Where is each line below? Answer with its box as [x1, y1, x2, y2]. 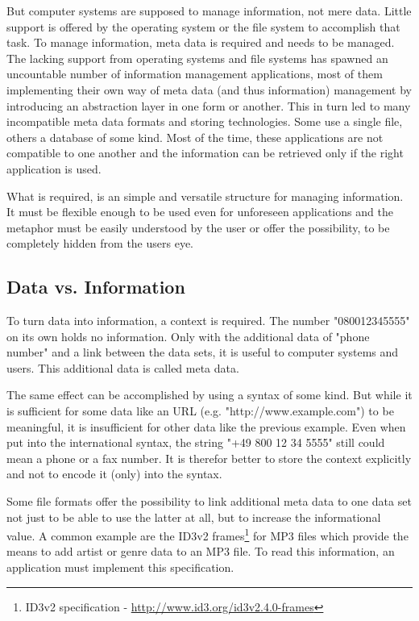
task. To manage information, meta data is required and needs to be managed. [6, 34, 395, 51]
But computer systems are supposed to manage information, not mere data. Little [6, 2, 412, 19]
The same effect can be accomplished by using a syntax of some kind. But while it [6, 386, 413, 403]
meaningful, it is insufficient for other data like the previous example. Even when [6, 418, 406, 435]
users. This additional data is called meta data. [6, 359, 239, 376]
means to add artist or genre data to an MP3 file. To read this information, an [6, 543, 395, 560]
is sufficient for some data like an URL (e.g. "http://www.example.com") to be [6, 402, 394, 419]
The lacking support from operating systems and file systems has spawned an [6, 49, 388, 66]
